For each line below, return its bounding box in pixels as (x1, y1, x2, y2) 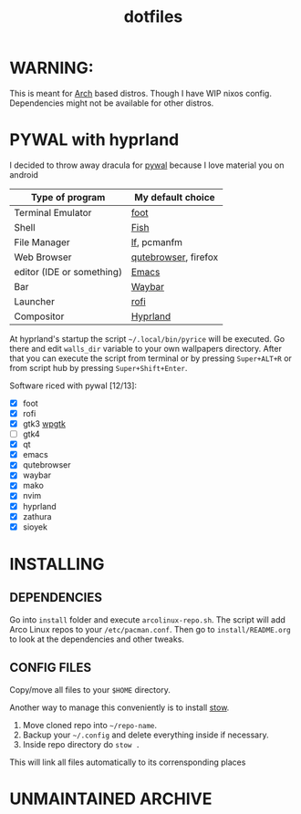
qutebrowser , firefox (130, 251, 219, 263)
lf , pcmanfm (130, 235, 183, 248)
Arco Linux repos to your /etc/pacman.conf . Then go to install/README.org (9, 623, 291, 634)
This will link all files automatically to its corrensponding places (9, 757, 246, 768)
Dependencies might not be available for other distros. (9, 98, 214, 108)
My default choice (133, 191, 216, 203)
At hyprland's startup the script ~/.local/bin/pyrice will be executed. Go (9, 333, 285, 344)
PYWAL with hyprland (9, 129, 180, 150)
